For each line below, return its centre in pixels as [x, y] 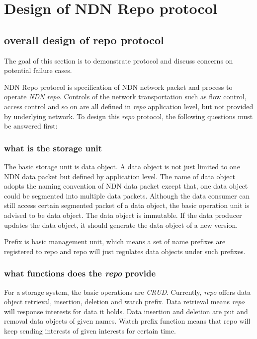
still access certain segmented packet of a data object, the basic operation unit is [127, 205]
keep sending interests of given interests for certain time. [90, 330]
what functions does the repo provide [80, 273]
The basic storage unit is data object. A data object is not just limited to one [122, 166]
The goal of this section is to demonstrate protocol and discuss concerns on [119, 60]
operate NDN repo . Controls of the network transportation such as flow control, [125, 97]
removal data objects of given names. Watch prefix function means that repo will [127, 321]
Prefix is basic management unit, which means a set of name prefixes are [115, 241]
